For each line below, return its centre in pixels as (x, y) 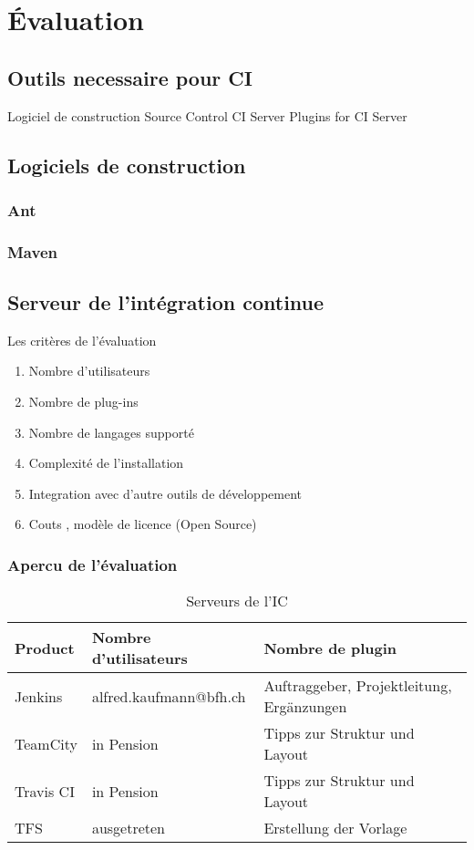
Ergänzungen (305, 707)
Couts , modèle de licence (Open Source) (143, 524)
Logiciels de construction (127, 165)
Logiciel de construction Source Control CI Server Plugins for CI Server (207, 115)
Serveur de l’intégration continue (166, 302)
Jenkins (39, 696)
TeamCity (46, 743)
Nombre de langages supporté (111, 432)
